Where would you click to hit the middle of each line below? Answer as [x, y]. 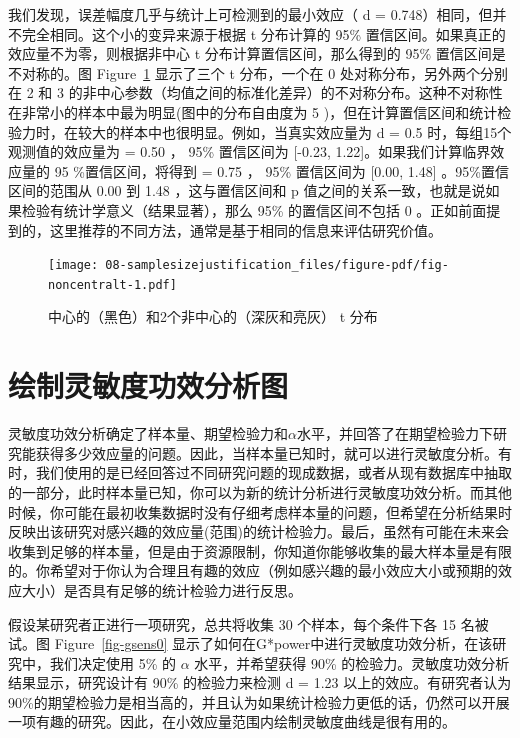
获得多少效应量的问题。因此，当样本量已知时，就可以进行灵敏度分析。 [266, 452]
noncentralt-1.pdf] [112, 284]
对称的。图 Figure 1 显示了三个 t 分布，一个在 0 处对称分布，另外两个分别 [264, 72]
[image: [73, 265]
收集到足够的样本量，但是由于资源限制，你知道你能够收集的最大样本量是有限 [260, 550]
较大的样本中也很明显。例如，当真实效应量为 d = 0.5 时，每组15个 [294, 131]
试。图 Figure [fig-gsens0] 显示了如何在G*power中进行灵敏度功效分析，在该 [250, 643]
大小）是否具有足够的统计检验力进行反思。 [161, 589]
